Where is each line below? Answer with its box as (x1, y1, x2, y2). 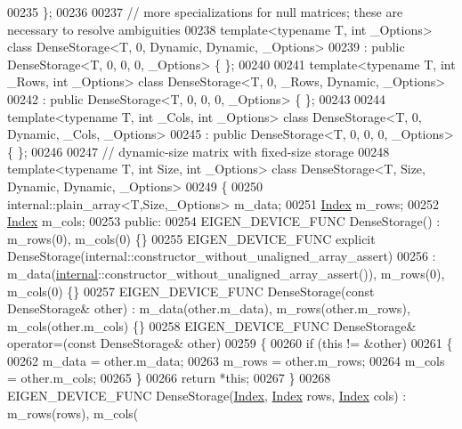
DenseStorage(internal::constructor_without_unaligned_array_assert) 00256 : (7, 247, 436, 265)
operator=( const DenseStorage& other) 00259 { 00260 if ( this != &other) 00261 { (7, 334, 453, 352)
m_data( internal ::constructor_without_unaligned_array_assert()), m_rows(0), (7, 263, 445, 282)
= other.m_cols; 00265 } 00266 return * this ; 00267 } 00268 (7, 368, 331, 387)
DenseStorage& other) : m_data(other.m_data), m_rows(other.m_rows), (7, 299, 410, 318)
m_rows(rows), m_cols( (7, 403, 139, 422)
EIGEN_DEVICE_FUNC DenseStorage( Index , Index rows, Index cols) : (7, 386, 407, 405)
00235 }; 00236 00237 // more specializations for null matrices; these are (7, 3, 403, 20)
